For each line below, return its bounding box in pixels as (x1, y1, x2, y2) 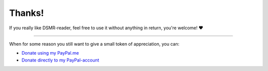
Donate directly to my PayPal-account (21, 57, 99, 63)
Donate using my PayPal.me (21, 50, 79, 56)
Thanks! (9, 7, 44, 18)
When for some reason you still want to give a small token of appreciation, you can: (9, 41, 180, 47)
